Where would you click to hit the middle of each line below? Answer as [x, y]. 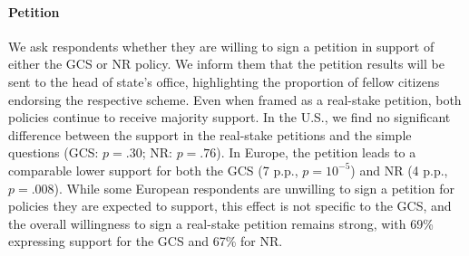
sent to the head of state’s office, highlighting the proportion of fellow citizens [224, 81]
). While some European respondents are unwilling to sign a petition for [254, 188]
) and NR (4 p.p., [399, 170]
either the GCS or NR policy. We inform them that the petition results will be [226, 64]
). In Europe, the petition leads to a [316, 152]
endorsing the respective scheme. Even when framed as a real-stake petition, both [235, 99]
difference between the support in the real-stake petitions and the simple [210, 134]
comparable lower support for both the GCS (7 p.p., [153, 170]
